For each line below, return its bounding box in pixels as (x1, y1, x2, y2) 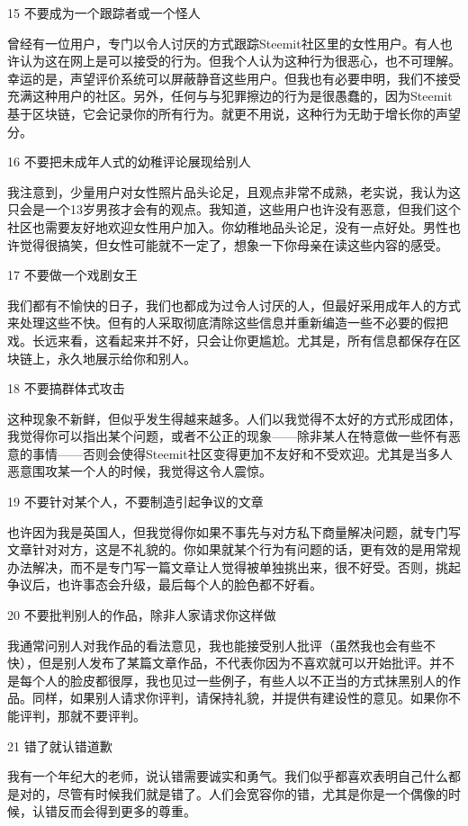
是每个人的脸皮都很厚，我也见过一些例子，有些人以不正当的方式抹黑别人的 (7, 670, 448, 689)
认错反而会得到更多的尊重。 (31, 802, 196, 821)
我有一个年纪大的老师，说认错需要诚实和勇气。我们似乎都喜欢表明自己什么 (7, 767, 448, 786)
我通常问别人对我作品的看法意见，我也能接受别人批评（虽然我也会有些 (7, 635, 423, 654)
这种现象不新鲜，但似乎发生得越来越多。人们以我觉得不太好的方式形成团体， (7, 409, 461, 427)
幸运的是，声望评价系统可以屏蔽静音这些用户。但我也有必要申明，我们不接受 (7, 68, 461, 87)
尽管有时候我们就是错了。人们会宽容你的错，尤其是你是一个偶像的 (57, 784, 448, 803)
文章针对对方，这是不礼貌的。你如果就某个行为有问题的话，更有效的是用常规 (7, 540, 461, 559)
